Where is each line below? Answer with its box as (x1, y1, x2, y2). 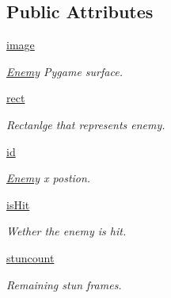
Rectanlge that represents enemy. (6, 116, 165, 132)
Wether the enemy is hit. (6, 223, 127, 239)
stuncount (6, 249, 55, 266)
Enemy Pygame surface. (6, 63, 123, 79)
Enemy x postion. (6, 170, 91, 186)
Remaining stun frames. (6, 276, 122, 292)
